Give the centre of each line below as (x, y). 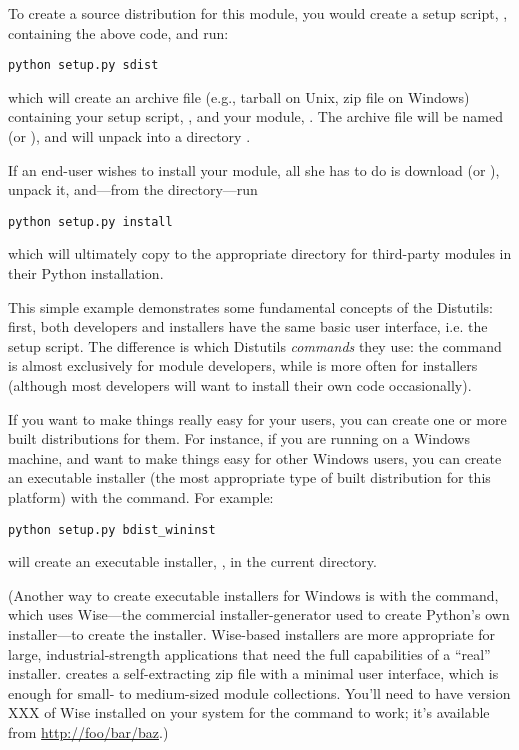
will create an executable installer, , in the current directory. (192, 561)
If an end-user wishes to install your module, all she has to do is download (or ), (254, 169)
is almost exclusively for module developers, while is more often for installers (243, 365)
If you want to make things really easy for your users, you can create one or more (257, 418)
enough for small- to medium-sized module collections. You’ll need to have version (259, 692)
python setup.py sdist (83, 65)
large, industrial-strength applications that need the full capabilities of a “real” (249, 653)
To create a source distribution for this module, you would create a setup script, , (258, 13)
